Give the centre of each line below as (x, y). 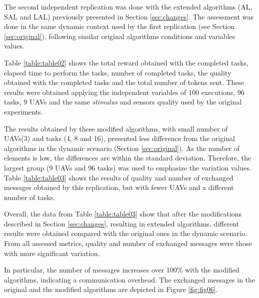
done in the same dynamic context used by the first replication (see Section (119, 26)
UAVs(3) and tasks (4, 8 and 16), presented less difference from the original (119, 138)
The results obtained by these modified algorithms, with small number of (116, 128)
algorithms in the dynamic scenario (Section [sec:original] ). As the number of (122, 148)
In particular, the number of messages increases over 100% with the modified (122, 270)
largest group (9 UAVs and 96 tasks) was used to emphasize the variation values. (128, 167)
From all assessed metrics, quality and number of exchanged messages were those (128, 243)
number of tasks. (29, 197)
